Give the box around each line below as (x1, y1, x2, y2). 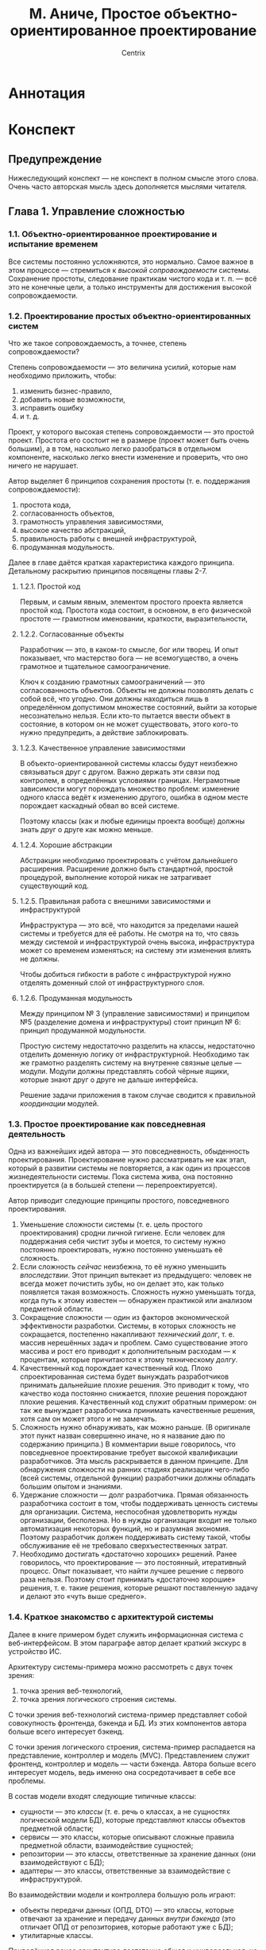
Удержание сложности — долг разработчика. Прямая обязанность (19, 1490, 249, 1500)
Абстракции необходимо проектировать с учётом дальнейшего (19, 855, 238, 865)
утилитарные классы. (19, 1930, 94, 1940)
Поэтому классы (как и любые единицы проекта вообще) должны (19, 816, 245, 826)
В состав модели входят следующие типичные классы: (8, 1791, 197, 1800)
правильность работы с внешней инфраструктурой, (19, 534, 197, 543)
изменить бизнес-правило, (19, 386, 113, 395)
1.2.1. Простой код (19, 582, 81, 591)
